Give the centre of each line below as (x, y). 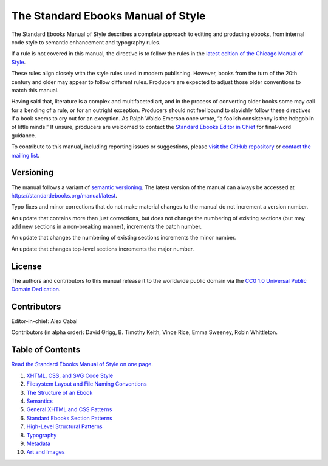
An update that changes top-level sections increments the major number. (103, 249)
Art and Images (46, 452)
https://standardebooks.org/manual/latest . (64, 195)
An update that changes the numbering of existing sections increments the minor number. (124, 238)
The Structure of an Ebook (60, 392)
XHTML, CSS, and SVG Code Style (70, 375)
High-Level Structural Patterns (64, 426)
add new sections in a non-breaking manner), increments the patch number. (107, 227)
